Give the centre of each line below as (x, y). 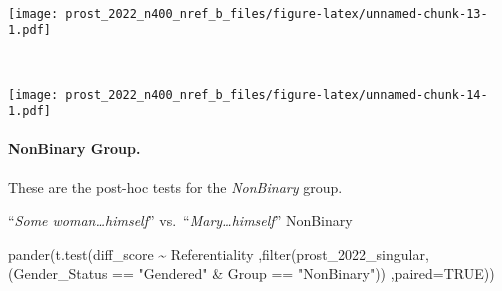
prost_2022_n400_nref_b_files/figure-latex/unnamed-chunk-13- (276, 13)
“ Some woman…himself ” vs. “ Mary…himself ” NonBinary (180, 220)
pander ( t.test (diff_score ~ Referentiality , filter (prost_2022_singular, (218, 253)
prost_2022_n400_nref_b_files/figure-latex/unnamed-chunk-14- (276, 94)
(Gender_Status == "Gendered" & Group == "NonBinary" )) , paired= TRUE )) (251, 273)
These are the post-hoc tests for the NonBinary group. (175, 186)
